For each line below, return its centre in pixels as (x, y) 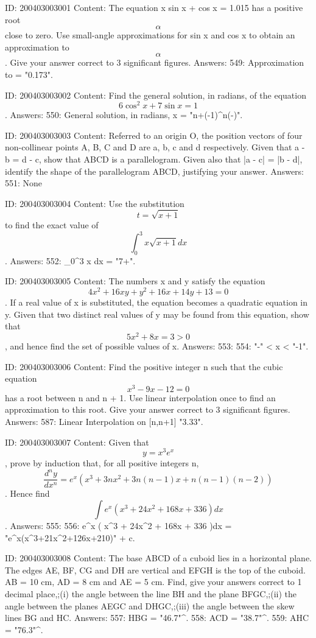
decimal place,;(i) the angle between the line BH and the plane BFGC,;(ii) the (151, 593)
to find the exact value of (52, 224)
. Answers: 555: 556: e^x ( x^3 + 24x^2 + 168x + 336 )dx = (118, 526)
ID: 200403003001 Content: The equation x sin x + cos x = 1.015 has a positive (154, 7)
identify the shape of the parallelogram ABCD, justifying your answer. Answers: (154, 171)
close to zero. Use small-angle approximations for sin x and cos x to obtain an (150, 35)
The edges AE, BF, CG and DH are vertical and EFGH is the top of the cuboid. (155, 570)
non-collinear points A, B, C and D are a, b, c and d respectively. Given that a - (155, 147)
